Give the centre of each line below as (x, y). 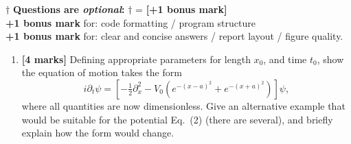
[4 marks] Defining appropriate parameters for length (136, 59)
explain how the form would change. (98, 133)
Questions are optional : (69, 9)
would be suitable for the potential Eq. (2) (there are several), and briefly (177, 119)
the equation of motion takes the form (102, 72)
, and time (285, 59)
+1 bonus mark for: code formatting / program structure (131, 22)
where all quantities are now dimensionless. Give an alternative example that (183, 105)
